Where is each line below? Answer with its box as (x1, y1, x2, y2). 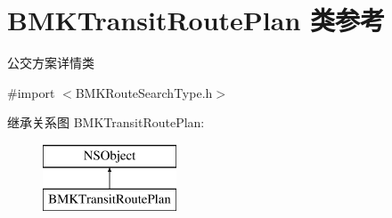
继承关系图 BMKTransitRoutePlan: (7, 113, 205, 132)
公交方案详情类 (7, 53, 94, 72)
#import (7, 83, 55, 101)
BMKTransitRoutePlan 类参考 (7, 2, 386, 38)
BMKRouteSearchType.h (75, 83, 213, 101)
